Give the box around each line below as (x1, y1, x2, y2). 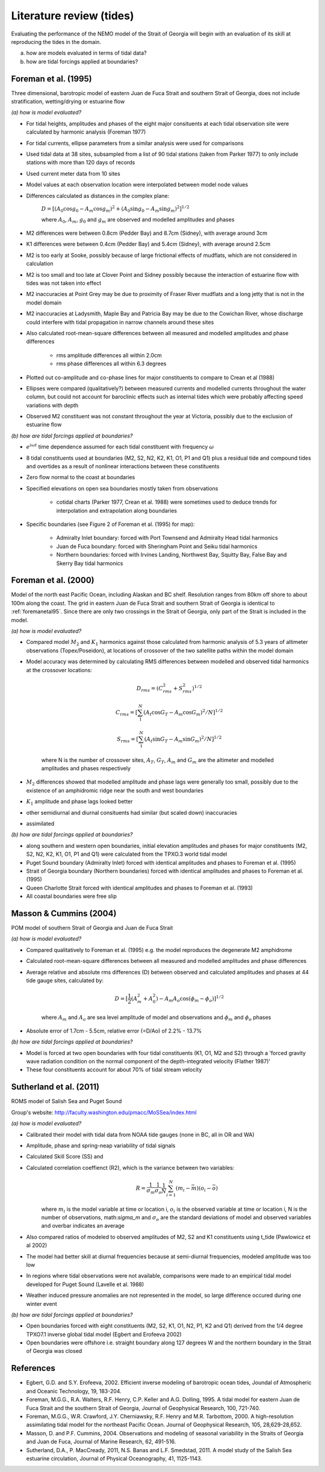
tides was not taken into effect (26, 280, 102, 287)
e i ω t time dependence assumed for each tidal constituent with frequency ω (26, 442, 214, 451)
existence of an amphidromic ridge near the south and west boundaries (26, 787, 204, 794)
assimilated (26, 820, 55, 827)
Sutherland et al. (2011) (11, 1082, 99, 1092)
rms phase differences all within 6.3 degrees (56, 360, 167, 367)
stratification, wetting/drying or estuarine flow (11, 98, 125, 105)
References (11, 1363, 55, 1373)
